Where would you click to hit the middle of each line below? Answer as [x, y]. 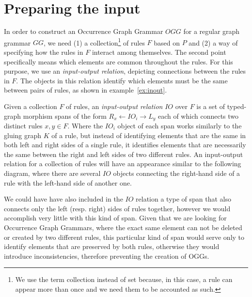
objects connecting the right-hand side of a [177, 173]
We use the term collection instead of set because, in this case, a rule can [124, 279]
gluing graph [23, 135]
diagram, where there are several [52, 173]
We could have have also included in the [63, 199]
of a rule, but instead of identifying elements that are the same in [149, 135]
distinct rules [23, 125]
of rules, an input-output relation [114, 106]
